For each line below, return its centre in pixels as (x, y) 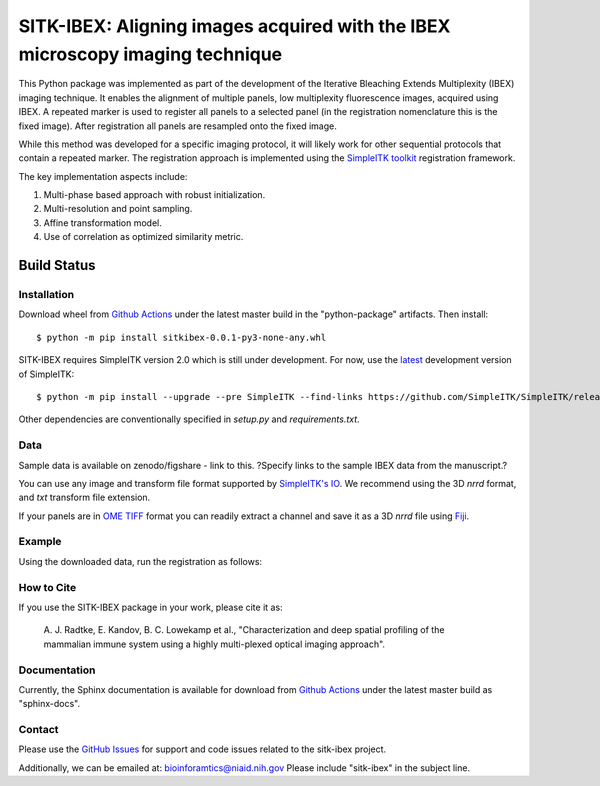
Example (40, 542)
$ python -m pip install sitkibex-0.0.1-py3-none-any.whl (181, 337)
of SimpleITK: (46, 374)
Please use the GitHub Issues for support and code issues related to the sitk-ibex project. (202, 749)
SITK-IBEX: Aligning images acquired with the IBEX (234, 26)
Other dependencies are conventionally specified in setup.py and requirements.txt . (189, 419)
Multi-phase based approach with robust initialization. (154, 195)
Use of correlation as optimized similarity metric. (143, 237)
